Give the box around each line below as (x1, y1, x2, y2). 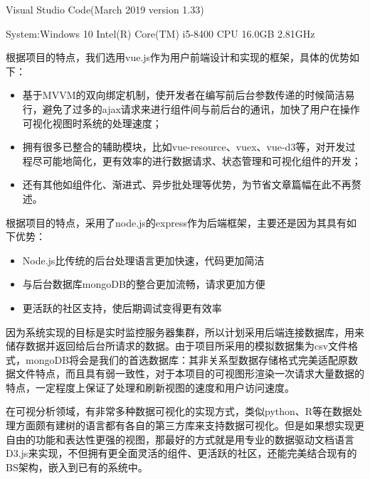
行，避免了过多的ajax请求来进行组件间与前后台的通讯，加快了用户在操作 (22, 101, 360, 116)
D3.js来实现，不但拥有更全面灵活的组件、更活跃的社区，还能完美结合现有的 (6, 446, 357, 461)
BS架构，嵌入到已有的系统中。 (6, 459, 148, 474)
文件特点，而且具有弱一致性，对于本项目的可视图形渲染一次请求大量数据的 (15, 366, 364, 381)
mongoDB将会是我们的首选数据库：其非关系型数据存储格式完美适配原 (25, 352, 349, 367)
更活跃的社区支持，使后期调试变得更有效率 (22, 300, 222, 315)
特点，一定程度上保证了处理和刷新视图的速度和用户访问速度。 (6, 380, 295, 394)
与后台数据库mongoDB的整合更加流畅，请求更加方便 (22, 276, 265, 291)
